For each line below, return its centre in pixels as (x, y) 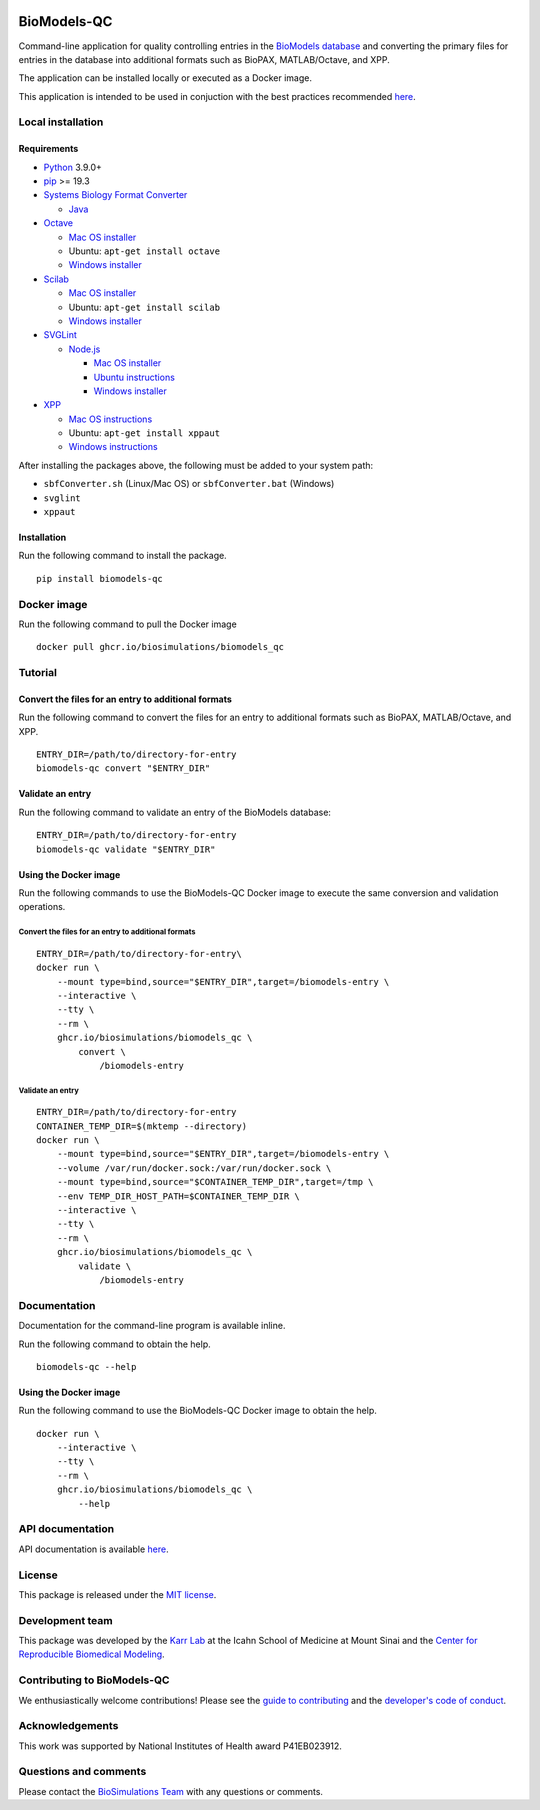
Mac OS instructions (110, 419)
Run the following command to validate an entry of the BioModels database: (175, 812)
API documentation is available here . (93, 1549)
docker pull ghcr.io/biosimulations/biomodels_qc (160, 647)
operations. (42, 907)
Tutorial (37, 673)
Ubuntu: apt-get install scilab (144, 307)
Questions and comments (82, 1772)
